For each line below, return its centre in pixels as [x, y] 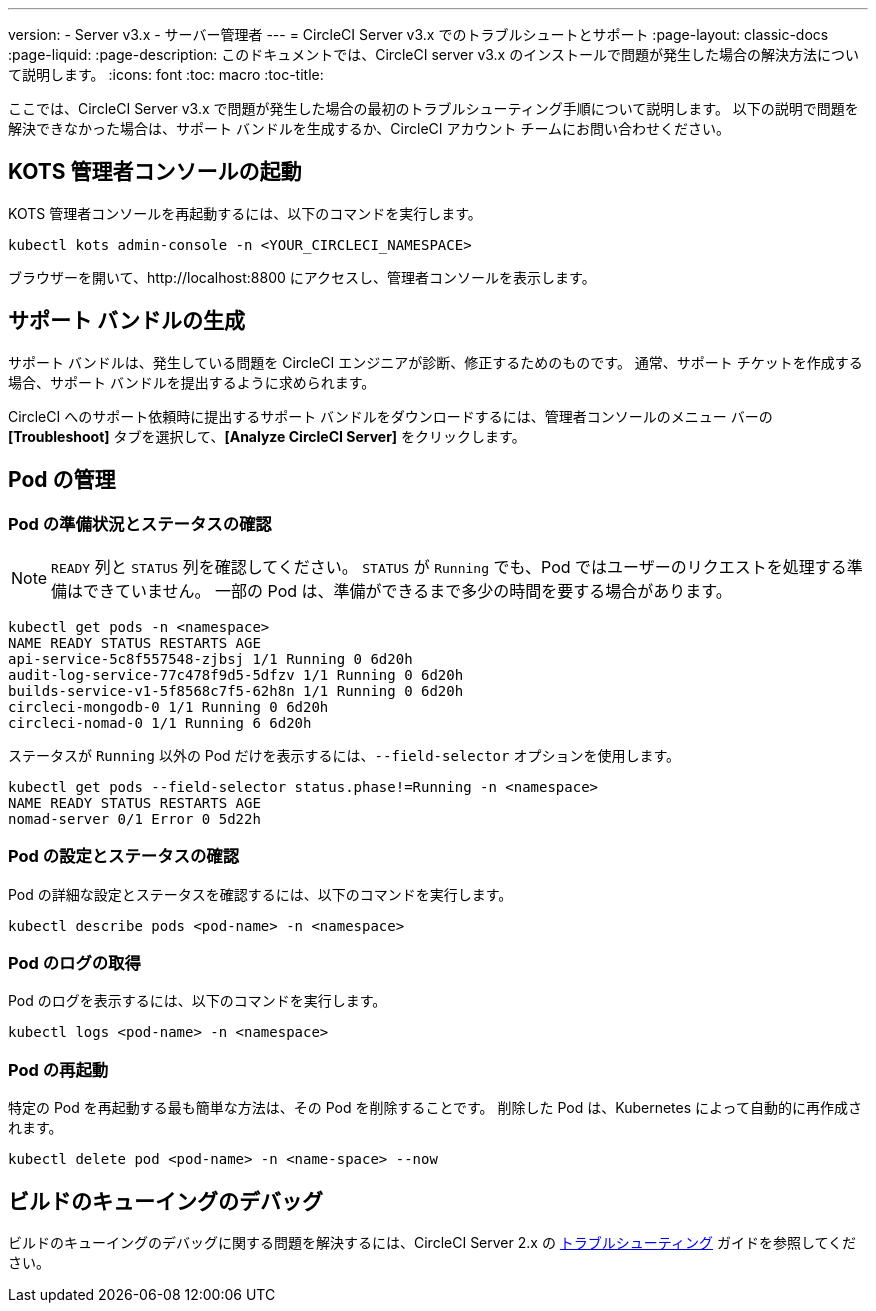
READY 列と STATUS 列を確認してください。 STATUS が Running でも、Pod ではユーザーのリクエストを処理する [449, 566]
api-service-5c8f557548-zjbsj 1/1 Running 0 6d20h [210, 658]
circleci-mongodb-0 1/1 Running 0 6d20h [168, 706]
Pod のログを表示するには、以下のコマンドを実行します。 [197, 1001]
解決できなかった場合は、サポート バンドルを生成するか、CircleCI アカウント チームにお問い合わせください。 [369, 128]
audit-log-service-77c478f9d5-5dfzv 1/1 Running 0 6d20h [236, 674]
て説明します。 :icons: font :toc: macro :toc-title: [166, 74]
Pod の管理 [62, 480]
